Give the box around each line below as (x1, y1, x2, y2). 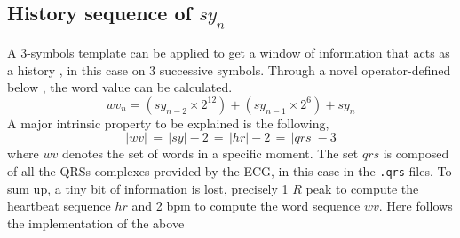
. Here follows (378, 196, 453, 215)
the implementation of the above (7, 213, 185, 232)
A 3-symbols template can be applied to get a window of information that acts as (7, 43, 450, 61)
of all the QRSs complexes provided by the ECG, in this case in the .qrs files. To (7, 161, 452, 180)
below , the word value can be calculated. (7, 78, 233, 96)
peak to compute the (305, 179, 419, 197)
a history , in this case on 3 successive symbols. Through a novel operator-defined (7, 60, 451, 79)
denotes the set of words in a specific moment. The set (61, 144, 359, 163)
